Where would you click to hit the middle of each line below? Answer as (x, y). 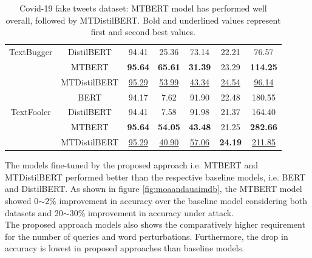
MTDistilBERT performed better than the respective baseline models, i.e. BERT (155, 177)
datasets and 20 (34, 212)
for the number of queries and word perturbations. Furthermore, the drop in (147, 236)
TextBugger (31, 52)
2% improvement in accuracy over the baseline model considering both (176, 200)
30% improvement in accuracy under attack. (152, 212)
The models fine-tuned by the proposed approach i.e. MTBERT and (131, 165)
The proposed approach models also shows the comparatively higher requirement (155, 224)
